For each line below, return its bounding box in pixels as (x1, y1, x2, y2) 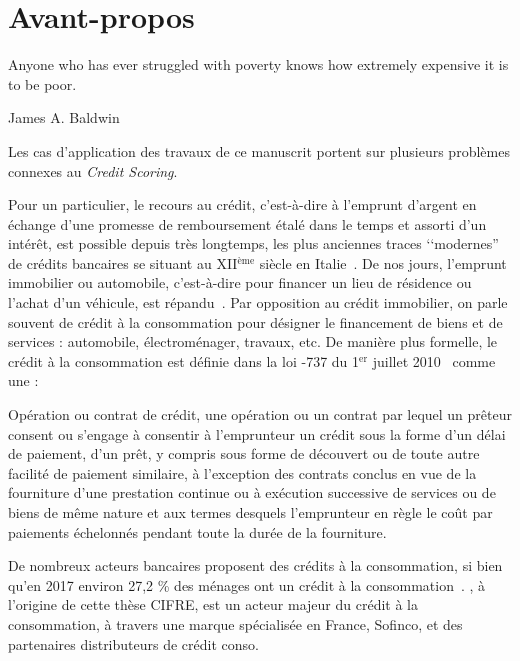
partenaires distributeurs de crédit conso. (8, 633, 259, 654)
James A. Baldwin (8, 107, 120, 128)
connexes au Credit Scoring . (8, 160, 178, 181)
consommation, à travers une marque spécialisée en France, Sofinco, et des (8, 613, 463, 634)
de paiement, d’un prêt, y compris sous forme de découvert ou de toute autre (8, 443, 480, 464)
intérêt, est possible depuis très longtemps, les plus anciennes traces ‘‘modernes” (8, 233, 499, 254)
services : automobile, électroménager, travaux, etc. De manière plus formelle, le (8, 331, 498, 352)
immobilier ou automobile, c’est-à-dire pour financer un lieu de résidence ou (8, 272, 472, 293)
